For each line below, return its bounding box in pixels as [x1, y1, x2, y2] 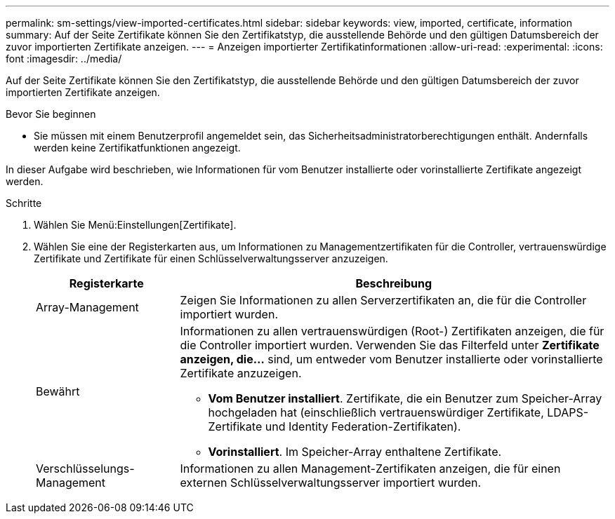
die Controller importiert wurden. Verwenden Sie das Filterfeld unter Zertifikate [180, 338, 600, 352]
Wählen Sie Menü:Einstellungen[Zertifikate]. [34, 219, 237, 231]
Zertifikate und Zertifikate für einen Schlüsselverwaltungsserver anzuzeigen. [34, 252, 388, 264]
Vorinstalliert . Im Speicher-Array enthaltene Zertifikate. [208, 445, 502, 459]
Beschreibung [355, 276, 432, 290]
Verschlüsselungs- [36, 461, 135, 476]
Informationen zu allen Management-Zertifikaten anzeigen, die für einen [180, 461, 561, 476]
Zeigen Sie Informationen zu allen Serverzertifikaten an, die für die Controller [180, 293, 587, 307]
